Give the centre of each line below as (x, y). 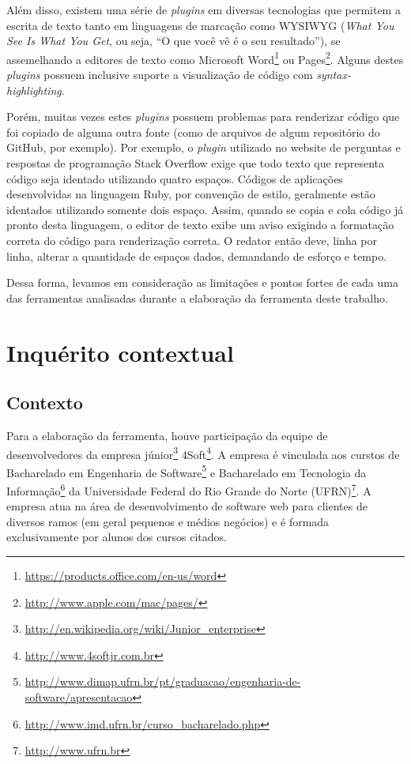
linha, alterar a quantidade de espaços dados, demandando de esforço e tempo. (197, 256)
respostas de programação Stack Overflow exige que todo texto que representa (196, 163)
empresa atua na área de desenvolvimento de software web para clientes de (187, 506)
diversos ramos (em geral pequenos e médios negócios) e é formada (168, 521)
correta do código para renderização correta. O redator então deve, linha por (192, 240)
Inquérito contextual (120, 352)
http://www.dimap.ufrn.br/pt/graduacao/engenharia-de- (163, 681)
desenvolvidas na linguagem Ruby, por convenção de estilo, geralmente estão (191, 194)
